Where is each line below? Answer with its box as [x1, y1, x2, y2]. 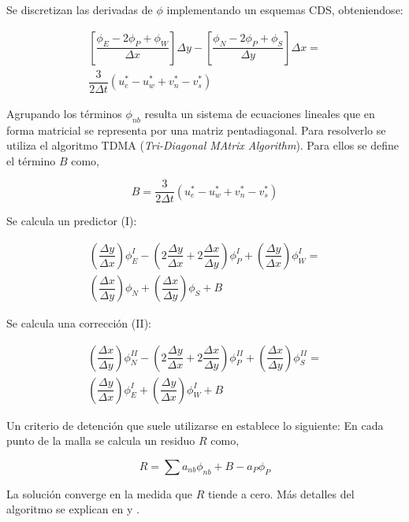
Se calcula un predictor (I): [6, 213, 137, 229]
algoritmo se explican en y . [6, 501, 139, 517]
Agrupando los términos [6, 105, 122, 121]
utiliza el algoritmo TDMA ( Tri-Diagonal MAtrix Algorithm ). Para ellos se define [6, 137, 400, 154]
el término [6, 152, 56, 168]
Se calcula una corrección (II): [6, 315, 152, 331]
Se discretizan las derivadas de [6, 2, 153, 17]
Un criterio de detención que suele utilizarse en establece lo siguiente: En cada [6, 416, 384, 433]
